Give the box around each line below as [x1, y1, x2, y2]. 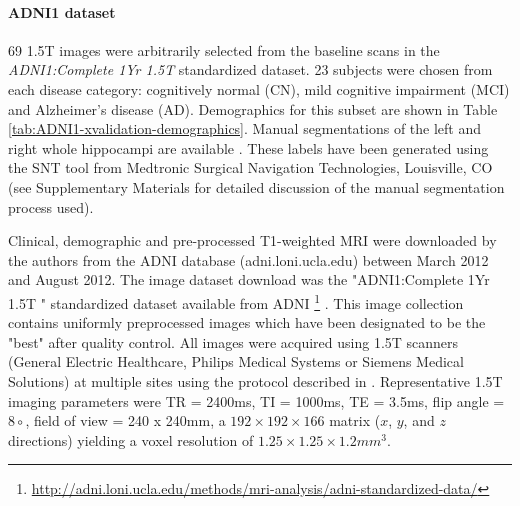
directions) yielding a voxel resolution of [8, 429, 254, 450]
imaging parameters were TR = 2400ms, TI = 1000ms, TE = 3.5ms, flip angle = [8, 390, 505, 411]
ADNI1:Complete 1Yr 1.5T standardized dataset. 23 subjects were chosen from [8, 59, 493, 80]
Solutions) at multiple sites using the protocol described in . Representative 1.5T [8, 370, 503, 391]
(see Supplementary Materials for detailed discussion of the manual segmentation [8, 176, 505, 197]
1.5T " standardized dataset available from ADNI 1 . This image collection [8, 289, 464, 313]
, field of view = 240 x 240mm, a [25, 410, 226, 431]
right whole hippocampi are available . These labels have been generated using [8, 137, 489, 158]
